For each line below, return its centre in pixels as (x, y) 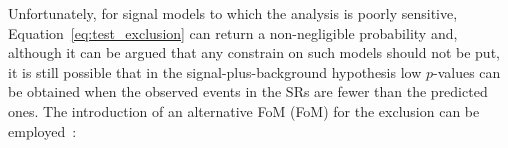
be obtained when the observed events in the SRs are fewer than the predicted (248, 91)
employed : (42, 130)
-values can (467, 71)
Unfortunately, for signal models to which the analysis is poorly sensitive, (233, 13)
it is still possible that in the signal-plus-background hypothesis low (215, 71)
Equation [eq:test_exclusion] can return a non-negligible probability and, (233, 32)
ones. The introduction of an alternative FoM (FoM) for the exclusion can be (244, 110)
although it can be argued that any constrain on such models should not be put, (254, 52)
